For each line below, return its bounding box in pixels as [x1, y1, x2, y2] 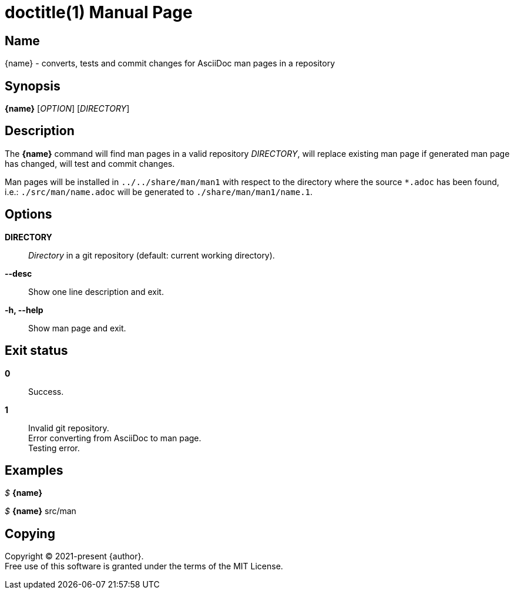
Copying [5, 526, 55, 541]
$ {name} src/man [5, 506, 76, 516]
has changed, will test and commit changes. [5, 158, 175, 169]
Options [5, 207, 52, 222]
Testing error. [28, 442, 80, 453]
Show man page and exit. [28, 323, 126, 333]
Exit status [5, 343, 68, 358]
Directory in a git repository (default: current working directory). [28, 250, 275, 260]
